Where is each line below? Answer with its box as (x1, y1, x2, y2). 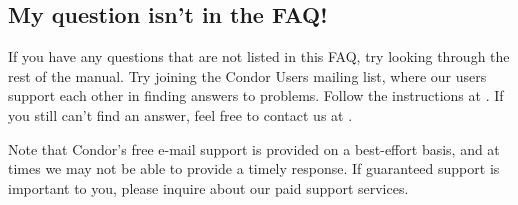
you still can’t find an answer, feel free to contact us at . (8, 104, 353, 125)
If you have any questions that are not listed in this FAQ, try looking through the (8, 46, 510, 67)
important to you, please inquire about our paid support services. (8, 177, 409, 198)
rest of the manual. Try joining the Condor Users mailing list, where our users (8, 65, 487, 86)
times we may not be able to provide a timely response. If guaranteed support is (8, 158, 500, 179)
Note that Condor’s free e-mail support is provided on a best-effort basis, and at (8, 138, 500, 159)
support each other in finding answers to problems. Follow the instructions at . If (8, 85, 504, 106)
